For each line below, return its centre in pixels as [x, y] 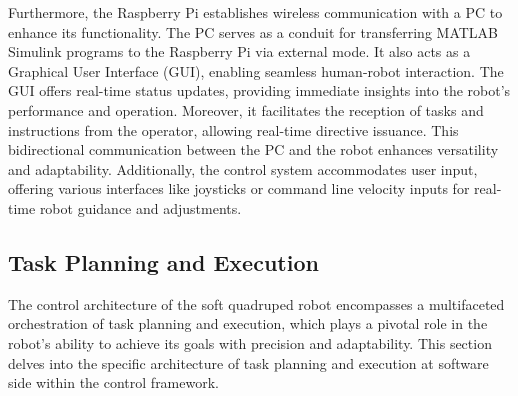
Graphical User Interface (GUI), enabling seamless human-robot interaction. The [256, 70]
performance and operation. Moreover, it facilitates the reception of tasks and [246, 109]
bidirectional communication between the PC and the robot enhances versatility [253, 149]
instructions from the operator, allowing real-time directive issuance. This [233, 129]
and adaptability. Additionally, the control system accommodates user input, [243, 168]
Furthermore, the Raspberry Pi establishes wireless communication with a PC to [255, 12]
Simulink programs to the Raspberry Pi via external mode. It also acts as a [239, 51]
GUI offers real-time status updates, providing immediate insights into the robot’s [259, 90]
